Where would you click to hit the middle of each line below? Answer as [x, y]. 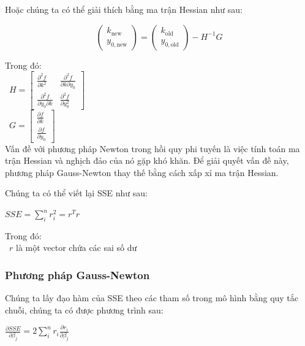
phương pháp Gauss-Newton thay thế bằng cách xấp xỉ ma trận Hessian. [142, 172]
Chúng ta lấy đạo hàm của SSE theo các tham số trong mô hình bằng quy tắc [152, 298]
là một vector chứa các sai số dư [76, 248]
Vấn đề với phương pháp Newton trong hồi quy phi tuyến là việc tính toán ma [152, 148]
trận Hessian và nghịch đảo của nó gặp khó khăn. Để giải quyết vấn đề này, [147, 160]
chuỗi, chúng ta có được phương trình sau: [84, 309]
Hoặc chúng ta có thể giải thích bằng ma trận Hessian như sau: [124, 9]
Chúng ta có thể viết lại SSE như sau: [76, 193]
